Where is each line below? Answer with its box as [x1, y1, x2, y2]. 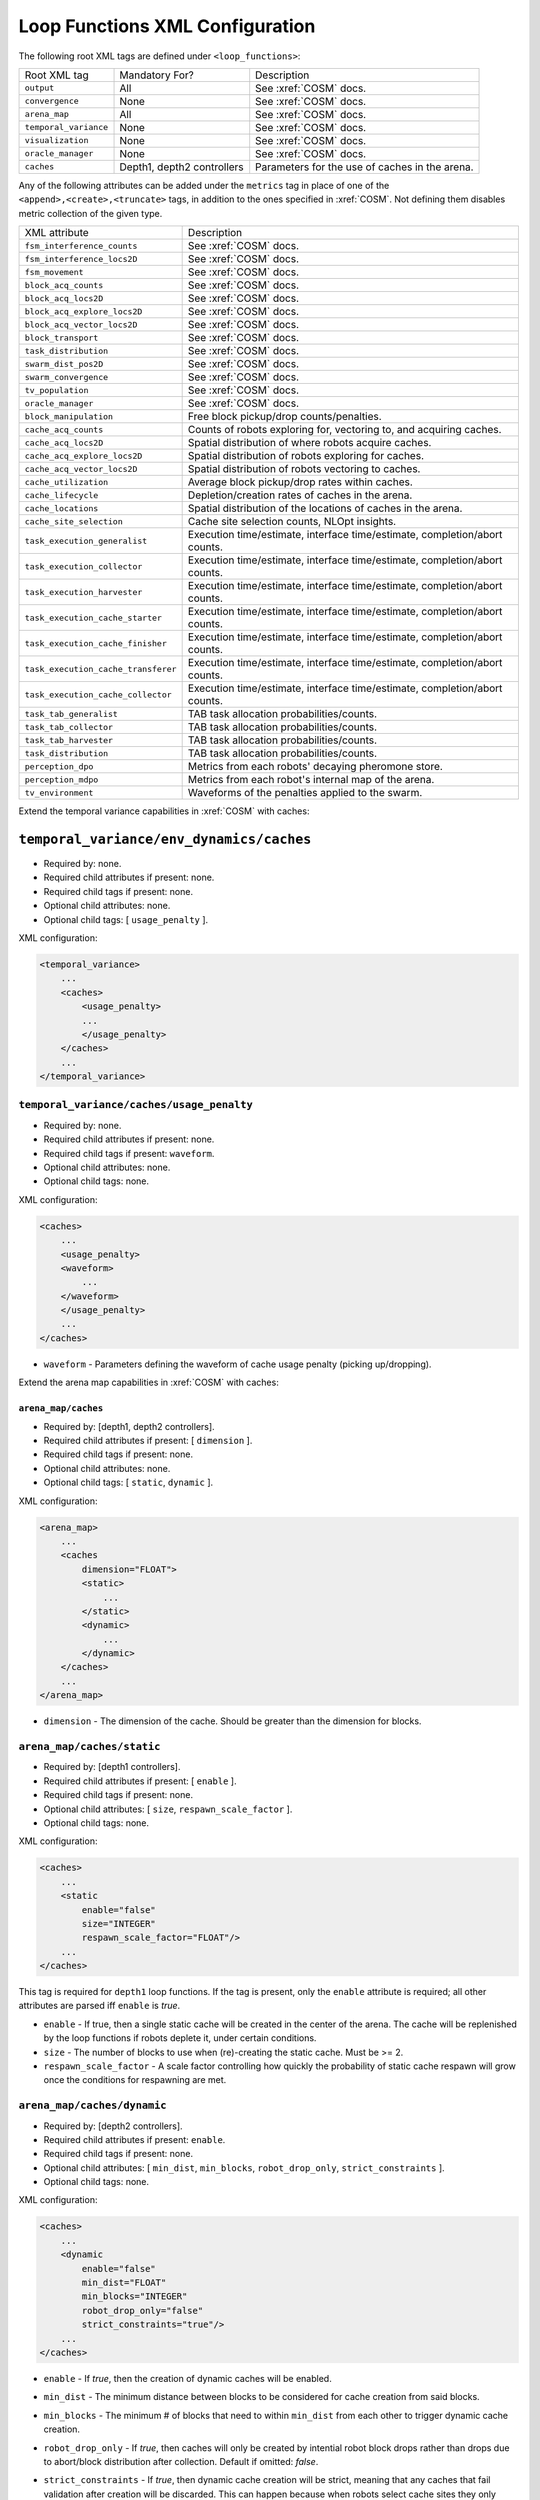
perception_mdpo [24, 774, 99, 785]
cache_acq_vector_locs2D [24, 463, 138, 474]
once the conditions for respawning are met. [43, 2074, 227, 2086]
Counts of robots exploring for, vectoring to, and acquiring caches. [187, 423, 502, 437]
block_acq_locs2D [24, 293, 104, 304]
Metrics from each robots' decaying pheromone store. [187, 760, 444, 774]
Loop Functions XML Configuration [18, 15, 316, 37]
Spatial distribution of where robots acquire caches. [187, 436, 432, 450]
